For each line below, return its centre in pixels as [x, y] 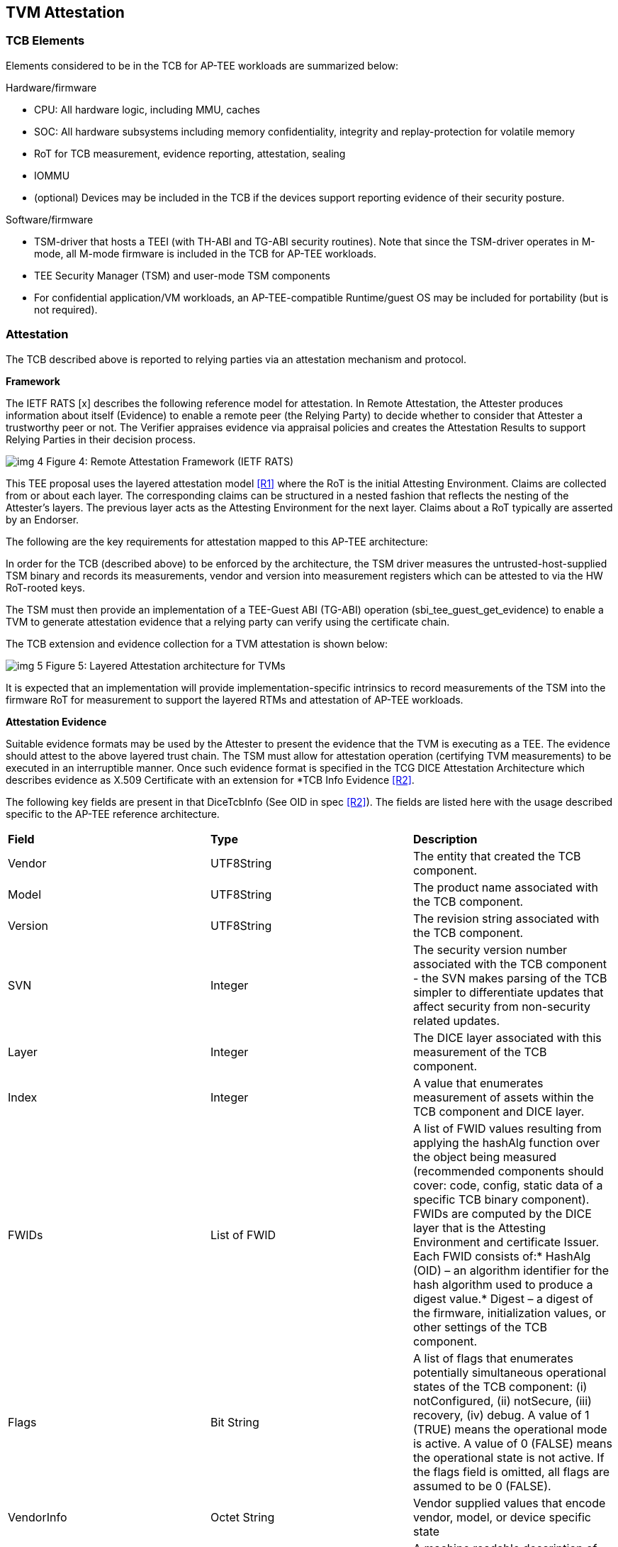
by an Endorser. [43, 519]
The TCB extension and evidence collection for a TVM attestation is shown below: [197, 643]
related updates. [456, 1020]
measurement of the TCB [480, 1052]
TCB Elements [45, 41]
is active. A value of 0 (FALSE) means [512, 1443]
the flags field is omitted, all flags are [511, 1471]
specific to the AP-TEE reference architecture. [113, 814]
